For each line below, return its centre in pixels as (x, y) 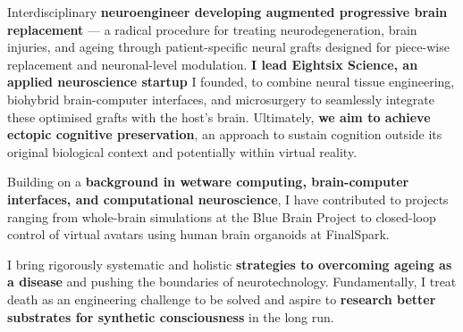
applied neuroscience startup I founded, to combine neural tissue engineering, (231, 82)
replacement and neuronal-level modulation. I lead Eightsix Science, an (213, 64)
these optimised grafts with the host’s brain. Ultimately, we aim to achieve (219, 116)
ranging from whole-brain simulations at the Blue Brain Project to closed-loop (222, 216)
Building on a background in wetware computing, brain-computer (208, 182)
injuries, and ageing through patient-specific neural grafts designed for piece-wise (228, 47)
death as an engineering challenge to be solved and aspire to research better (222, 299)
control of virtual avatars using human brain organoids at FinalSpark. (198, 234)
